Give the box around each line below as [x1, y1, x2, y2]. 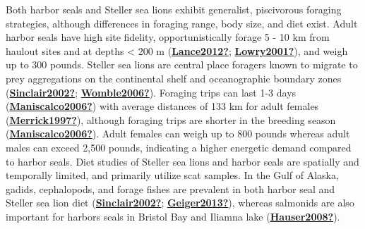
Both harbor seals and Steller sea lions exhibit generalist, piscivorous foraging [6, 2, 342, 16]
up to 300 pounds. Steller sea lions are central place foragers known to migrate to [6, 57, 358, 72]
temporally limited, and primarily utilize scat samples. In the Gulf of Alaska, [6, 168, 339, 182]
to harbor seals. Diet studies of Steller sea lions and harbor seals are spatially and [6, 154, 359, 168]
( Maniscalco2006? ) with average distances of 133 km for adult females [6, 99, 319, 113]
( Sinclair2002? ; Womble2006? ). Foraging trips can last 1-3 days [6, 85, 297, 99]
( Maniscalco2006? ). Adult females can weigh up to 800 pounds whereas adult [6, 126, 350, 141]
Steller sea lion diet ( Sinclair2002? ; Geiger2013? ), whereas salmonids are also [6, 195, 354, 210]
